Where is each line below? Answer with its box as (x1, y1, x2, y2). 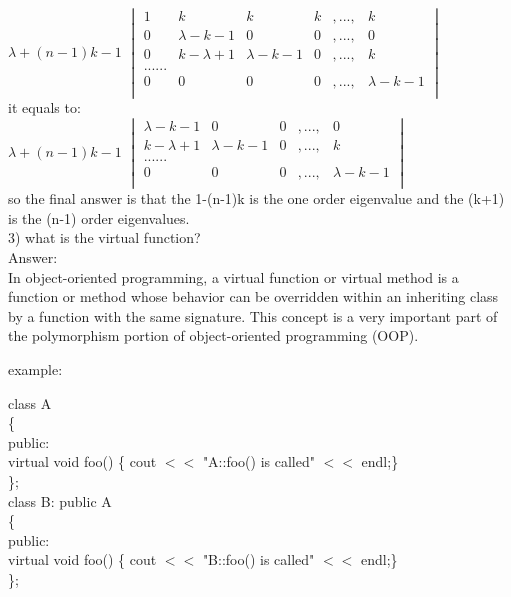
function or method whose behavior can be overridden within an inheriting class (8, 286, 499, 307)
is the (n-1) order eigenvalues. (8, 207, 190, 228)
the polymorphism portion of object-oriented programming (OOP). (8, 325, 419, 346)
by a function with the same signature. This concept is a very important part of (8, 305, 498, 326)
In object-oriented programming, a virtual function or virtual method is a (8, 266, 459, 287)
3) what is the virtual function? (8, 227, 201, 248)
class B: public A (8, 490, 112, 511)
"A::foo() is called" (202, 451, 315, 472)
